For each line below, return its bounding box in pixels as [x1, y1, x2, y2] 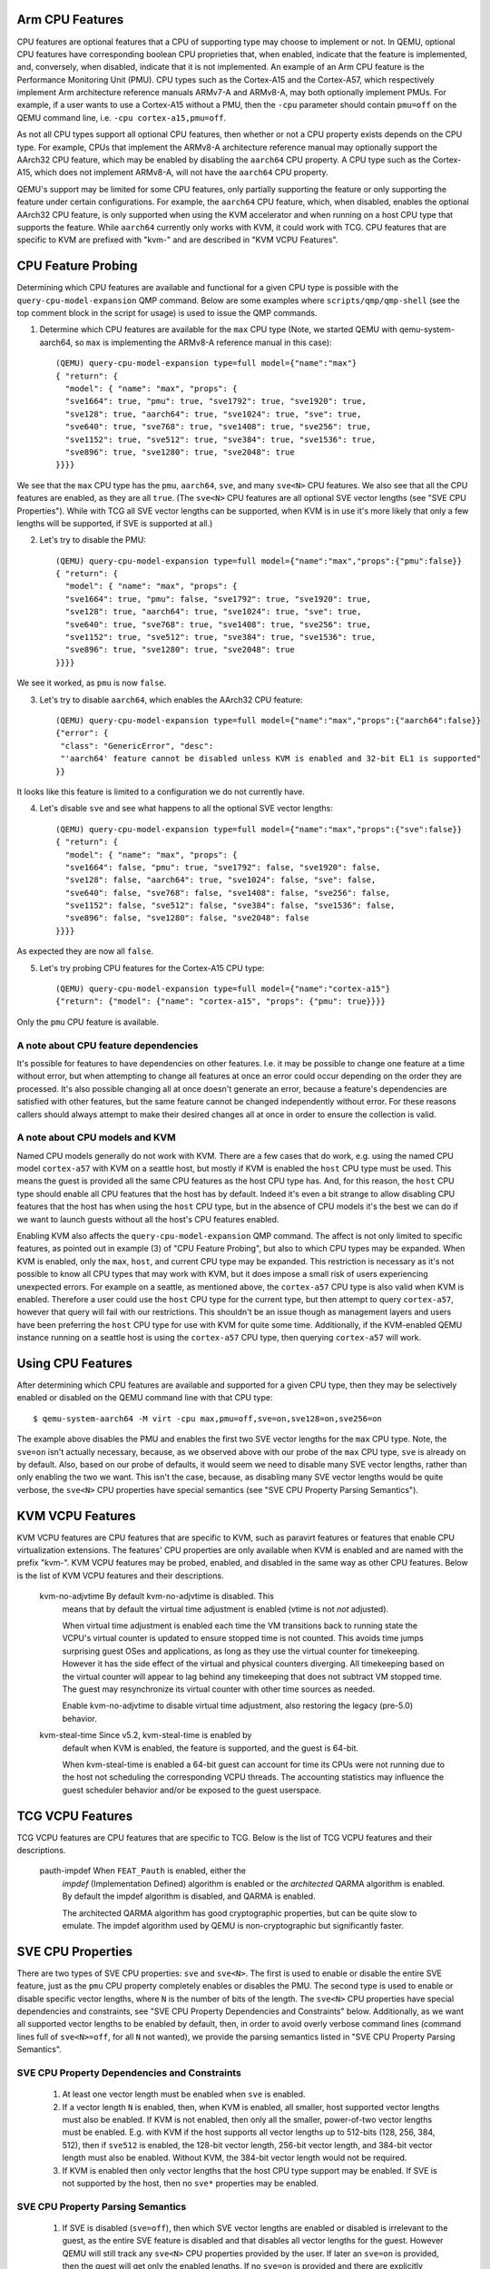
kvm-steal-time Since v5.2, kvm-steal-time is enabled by [39, 1730, 252, 1741]
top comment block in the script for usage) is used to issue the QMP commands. [16, 308, 318, 319]
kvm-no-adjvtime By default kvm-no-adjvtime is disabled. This [39, 1591, 274, 1602]
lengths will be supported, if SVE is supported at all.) [16, 517, 213, 528]
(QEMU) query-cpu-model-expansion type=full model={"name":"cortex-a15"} [55, 984, 391, 994]
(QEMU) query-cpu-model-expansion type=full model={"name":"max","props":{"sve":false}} [55, 824, 463, 834]
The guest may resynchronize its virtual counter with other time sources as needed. [62, 1684, 376, 1694]
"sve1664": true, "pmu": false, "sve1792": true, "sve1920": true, [64, 594, 372, 604]
